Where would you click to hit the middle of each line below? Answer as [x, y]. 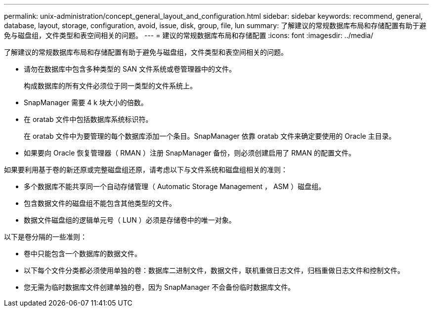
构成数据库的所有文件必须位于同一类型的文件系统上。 [110, 86]
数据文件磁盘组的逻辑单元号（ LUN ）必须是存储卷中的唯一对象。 [130, 220]
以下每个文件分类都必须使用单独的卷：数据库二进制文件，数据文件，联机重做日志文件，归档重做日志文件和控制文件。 [214, 270]
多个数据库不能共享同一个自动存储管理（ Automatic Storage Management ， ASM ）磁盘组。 [175, 186]
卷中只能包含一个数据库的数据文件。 [83, 253]
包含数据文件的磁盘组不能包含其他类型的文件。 [100, 203]
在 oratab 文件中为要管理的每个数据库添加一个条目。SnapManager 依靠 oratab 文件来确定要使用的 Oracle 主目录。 [210, 136]
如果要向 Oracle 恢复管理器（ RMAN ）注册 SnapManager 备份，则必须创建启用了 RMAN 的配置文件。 [190, 153]
